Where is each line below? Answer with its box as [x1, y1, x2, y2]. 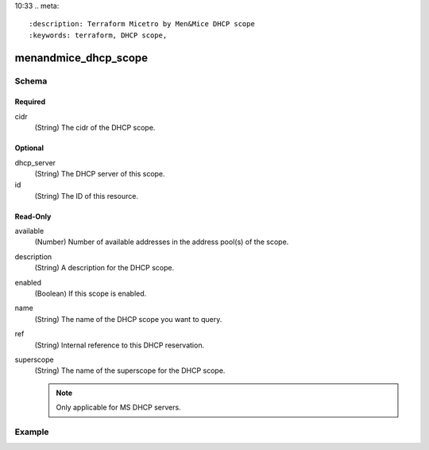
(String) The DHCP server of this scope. [34, 169, 166, 178]
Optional [14, 143, 44, 153]
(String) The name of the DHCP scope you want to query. [34, 314, 222, 324]
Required [14, 97, 46, 107]
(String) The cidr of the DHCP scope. [34, 123, 156, 133]
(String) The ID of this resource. [34, 191, 139, 200]
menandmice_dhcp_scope [14, 51, 149, 64]
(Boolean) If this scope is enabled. [34, 289, 147, 298]
